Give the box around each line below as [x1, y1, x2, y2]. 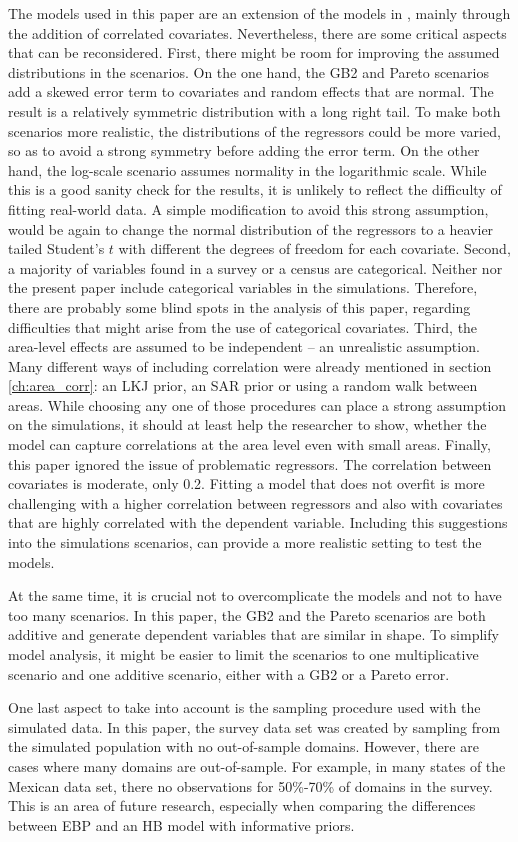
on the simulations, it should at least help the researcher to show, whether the [8, 414, 487, 435]
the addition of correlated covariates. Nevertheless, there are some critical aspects [8, 22, 507, 43]
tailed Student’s [8, 238, 105, 259]
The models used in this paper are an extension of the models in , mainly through [8, 3, 511, 23]
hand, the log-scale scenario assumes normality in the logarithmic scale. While [8, 159, 487, 180]
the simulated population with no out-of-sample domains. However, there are [8, 736, 479, 757]
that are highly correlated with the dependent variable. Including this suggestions [8, 512, 508, 533]
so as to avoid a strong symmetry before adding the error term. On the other [8, 140, 480, 161]
